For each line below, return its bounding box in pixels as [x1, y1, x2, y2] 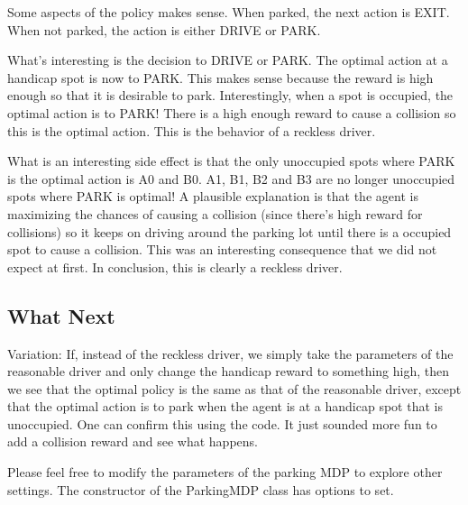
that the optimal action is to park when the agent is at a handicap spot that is [7, 397, 443, 416]
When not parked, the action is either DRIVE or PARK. [7, 20, 321, 39]
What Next [7, 301, 115, 329]
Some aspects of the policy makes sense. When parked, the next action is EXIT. [7, 3, 450, 21]
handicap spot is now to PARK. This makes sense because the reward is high [7, 68, 434, 87]
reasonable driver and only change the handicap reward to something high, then [7, 362, 449, 381]
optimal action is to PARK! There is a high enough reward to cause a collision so [7, 103, 456, 122]
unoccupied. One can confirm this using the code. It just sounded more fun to [7, 414, 437, 433]
